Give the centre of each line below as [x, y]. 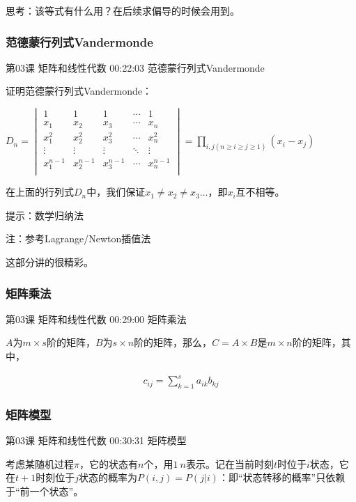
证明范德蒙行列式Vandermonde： [79, 91]
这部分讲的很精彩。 [49, 262]
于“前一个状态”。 [45, 491]
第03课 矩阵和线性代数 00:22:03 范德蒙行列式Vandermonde [135, 67]
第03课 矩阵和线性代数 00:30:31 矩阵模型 [96, 440]
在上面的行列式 [40, 192]
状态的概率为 [108, 477]
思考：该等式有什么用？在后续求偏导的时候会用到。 [123, 10]
